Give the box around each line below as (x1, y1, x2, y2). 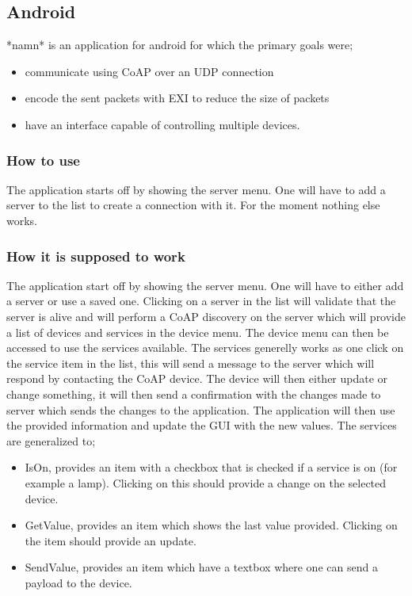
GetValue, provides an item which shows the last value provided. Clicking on (25, 517, 398, 533)
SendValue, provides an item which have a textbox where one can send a (25, 559, 378, 575)
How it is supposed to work (6, 246, 185, 266)
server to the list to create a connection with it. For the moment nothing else (6, 197, 380, 213)
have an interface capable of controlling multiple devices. (25, 116, 300, 132)
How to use (6, 150, 80, 170)
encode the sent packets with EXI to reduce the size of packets (25, 90, 330, 106)
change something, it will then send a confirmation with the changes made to (6, 385, 381, 402)
